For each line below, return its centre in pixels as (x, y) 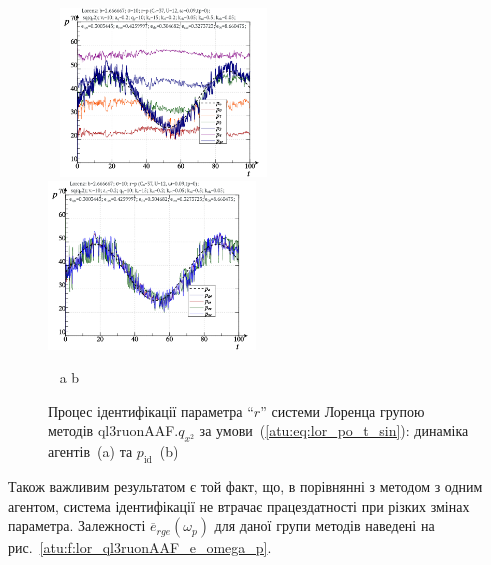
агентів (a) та (90, 451)
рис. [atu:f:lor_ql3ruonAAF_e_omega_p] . (140, 547)
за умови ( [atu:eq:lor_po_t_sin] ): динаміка (334, 430)
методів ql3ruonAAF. (113, 430)
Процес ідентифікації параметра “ (151, 410)
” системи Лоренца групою (342, 410)
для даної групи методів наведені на (324, 525)
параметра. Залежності (77, 525)
